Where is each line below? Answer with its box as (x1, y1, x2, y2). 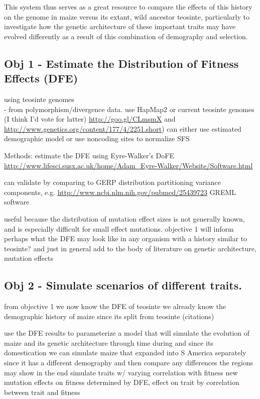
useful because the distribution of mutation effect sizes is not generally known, (4, 213, 245, 224)
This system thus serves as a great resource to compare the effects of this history (4, 2, 252, 12)
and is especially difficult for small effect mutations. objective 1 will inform (4, 223, 234, 234)
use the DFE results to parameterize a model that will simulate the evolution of (4, 328, 250, 338)
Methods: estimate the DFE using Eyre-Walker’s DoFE (4, 150, 174, 160)
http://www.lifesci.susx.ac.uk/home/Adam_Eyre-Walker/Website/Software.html (4, 160, 253, 170)
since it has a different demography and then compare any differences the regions (4, 357, 253, 368)
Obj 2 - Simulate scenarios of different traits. (4, 277, 242, 293)
